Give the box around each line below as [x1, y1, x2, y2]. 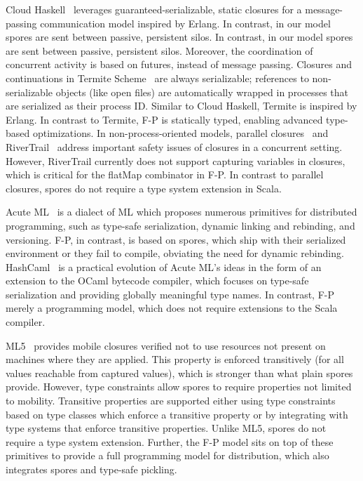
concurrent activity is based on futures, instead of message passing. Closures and [6, 57, 352, 72]
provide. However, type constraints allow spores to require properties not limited [6, 379, 352, 394]
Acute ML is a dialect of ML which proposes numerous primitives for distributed [6, 204, 357, 219]
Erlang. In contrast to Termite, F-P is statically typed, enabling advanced [6, 112, 323, 126]
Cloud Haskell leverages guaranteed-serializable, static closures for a [6, 2, 302, 16]
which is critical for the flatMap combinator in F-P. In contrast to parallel [6, 167, 324, 182]
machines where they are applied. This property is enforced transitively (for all [6, 352, 344, 367]
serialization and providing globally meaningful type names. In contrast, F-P [6, 286, 335, 301]
